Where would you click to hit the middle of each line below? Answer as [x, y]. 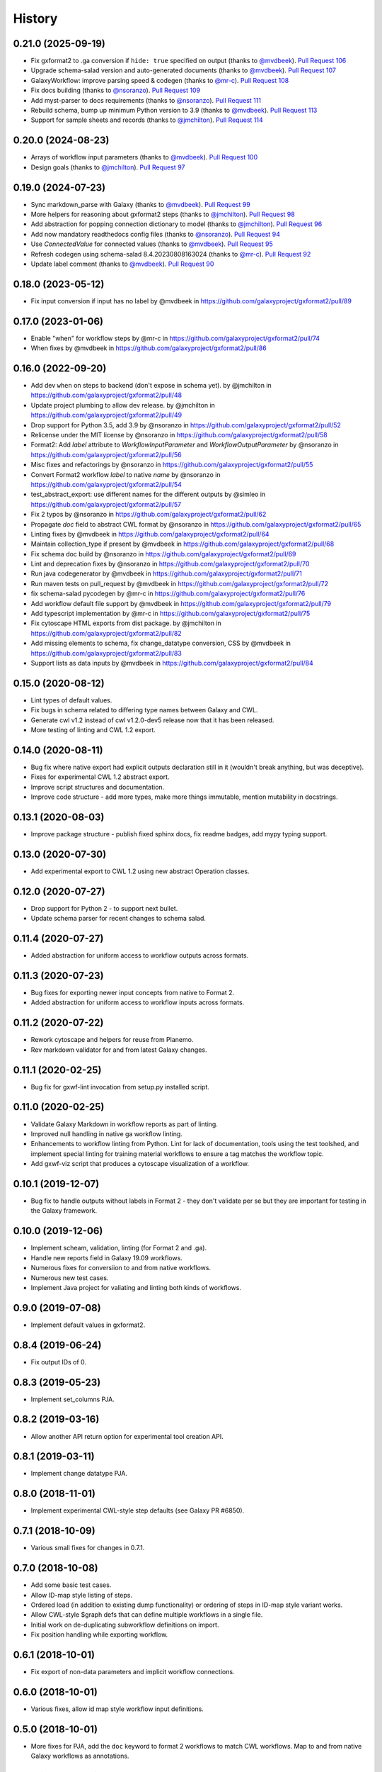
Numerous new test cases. [70, 1278]
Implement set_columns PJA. [73, 1399]
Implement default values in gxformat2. [88, 1325]
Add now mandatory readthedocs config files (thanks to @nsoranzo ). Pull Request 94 [156, 234]
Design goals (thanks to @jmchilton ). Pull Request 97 [108, 167]
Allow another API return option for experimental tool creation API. [127, 1436]
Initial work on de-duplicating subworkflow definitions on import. [125, 1625]
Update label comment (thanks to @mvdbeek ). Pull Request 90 [122, 264]
